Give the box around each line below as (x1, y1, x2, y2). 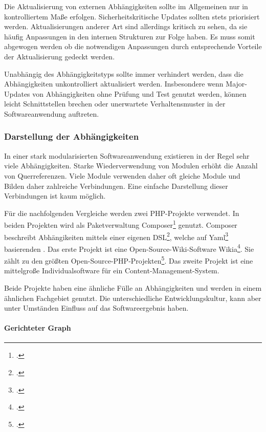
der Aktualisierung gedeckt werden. (4, 51, 115, 61)
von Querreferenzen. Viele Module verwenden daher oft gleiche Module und (4, 170, 240, 181)
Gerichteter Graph (4, 322, 71, 333)
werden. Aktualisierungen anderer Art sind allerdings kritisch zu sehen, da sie (4, 21, 248, 32)
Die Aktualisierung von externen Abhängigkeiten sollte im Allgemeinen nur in (4, 1, 248, 11)
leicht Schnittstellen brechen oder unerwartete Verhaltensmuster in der (4, 98, 226, 109)
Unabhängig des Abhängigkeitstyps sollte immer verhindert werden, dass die (4, 68, 243, 79)
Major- (226, 78, 247, 89)
